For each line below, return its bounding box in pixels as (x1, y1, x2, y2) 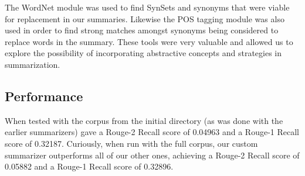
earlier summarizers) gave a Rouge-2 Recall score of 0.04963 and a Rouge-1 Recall (5, 126, 299, 138)
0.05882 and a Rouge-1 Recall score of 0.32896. (5, 160, 174, 172)
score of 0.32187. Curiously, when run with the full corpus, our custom (5, 137, 258, 149)
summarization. (5, 58, 60, 70)
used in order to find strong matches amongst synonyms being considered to (5, 24, 279, 36)
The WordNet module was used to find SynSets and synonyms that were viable (5, 1, 290, 13)
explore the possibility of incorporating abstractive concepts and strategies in (5, 47, 282, 59)
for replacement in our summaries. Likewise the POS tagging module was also (5, 12, 284, 25)
